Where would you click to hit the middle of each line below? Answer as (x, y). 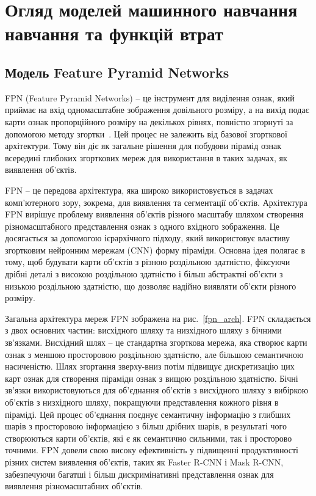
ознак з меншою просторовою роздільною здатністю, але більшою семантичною (154, 354)
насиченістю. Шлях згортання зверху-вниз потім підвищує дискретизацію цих (150, 366)
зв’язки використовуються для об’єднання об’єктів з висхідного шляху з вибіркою (157, 390)
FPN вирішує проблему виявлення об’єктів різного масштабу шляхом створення (154, 214)
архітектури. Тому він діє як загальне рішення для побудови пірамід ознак (143, 146)
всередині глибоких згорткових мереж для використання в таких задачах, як (146, 157)
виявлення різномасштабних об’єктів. (74, 486)
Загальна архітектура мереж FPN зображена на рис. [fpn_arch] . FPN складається (158, 318)
